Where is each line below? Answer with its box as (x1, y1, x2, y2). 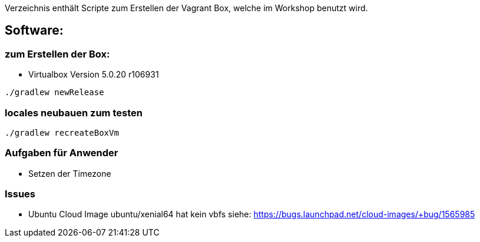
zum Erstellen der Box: (5, 48, 110, 60)
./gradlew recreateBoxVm (5, 127, 119, 137)
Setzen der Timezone (28, 168, 111, 179)
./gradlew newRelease (5, 88, 104, 98)
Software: (5, 23, 64, 38)
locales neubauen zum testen (5, 106, 143, 119)
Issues (5, 188, 36, 200)
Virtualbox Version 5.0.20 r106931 (28, 69, 159, 80)
